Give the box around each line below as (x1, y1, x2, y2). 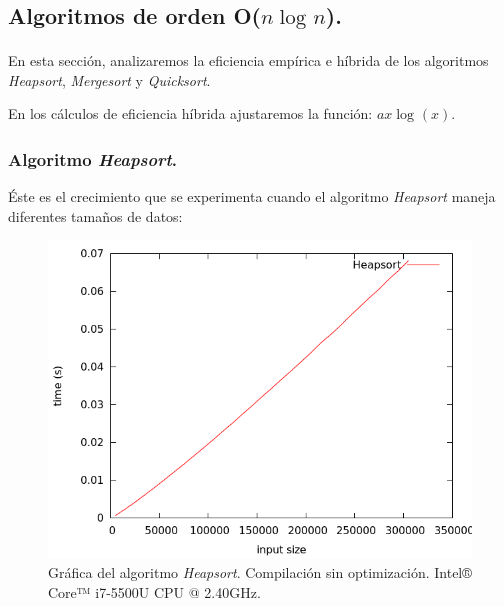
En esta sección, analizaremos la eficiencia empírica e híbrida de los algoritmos (8, 50, 489, 70)
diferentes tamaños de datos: (8, 205, 183, 226)
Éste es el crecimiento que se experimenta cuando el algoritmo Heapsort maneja (8, 186, 496, 207)
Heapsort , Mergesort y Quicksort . (8, 69, 211, 90)
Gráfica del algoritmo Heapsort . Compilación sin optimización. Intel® (48, 561, 472, 582)
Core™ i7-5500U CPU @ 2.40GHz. (48, 581, 261, 602)
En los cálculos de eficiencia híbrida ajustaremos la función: (8, 103, 373, 124)
